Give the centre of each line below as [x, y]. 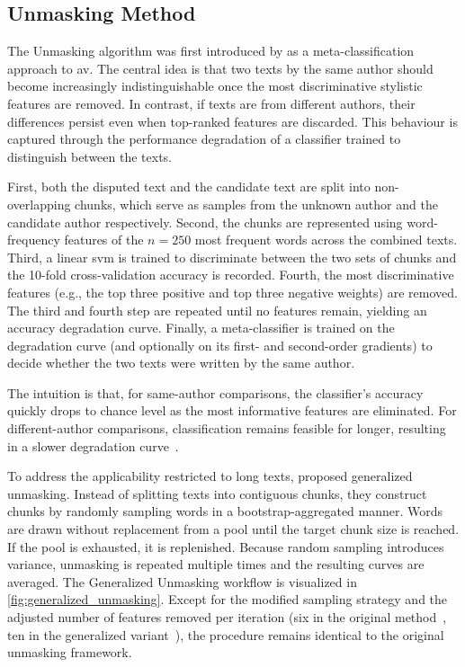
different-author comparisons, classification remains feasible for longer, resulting [227, 428]
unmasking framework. [70, 652]
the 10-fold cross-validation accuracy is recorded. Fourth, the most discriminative [231, 275]
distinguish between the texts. [90, 156]
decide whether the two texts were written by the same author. [181, 363]
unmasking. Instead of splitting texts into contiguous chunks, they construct [217, 493]
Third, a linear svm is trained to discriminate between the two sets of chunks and [232, 257]
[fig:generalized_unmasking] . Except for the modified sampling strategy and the [228, 599]
